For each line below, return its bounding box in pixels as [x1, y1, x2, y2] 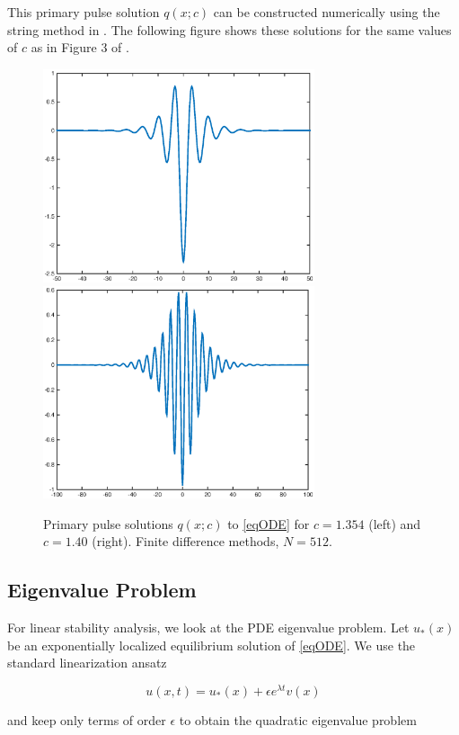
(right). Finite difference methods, [92, 532, 279, 551]
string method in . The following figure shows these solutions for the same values [7, 20, 452, 39]
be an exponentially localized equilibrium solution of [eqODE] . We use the [7, 635, 416, 654]
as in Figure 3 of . [31, 38, 129, 57]
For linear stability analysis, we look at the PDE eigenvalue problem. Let [7, 618, 410, 637]
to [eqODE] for [227, 514, 310, 533]
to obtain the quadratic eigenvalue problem [179, 710, 417, 729]
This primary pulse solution [7, 3, 160, 21]
